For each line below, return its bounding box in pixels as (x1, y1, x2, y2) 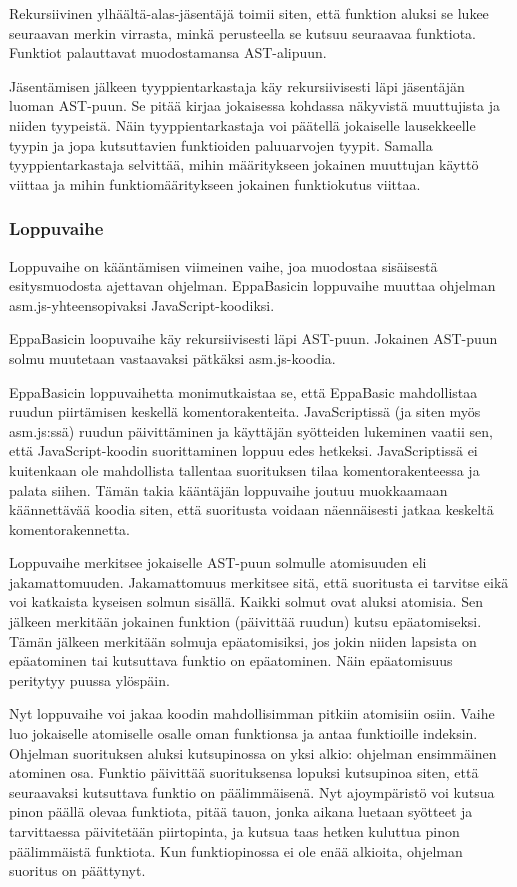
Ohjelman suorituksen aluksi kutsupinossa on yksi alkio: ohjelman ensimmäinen (9, 742, 497, 763)
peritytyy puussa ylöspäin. (9, 669, 170, 690)
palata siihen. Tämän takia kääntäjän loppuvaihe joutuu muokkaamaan (9, 479, 448, 500)
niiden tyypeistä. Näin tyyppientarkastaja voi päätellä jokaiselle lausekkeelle (9, 114, 476, 135)
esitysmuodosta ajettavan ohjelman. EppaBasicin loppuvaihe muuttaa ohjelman (9, 275, 496, 296)
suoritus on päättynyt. (9, 860, 146, 881)
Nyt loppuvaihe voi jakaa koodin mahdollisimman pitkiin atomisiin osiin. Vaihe (9, 703, 495, 724)
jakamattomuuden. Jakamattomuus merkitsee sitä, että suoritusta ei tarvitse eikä (9, 571, 509, 592)
